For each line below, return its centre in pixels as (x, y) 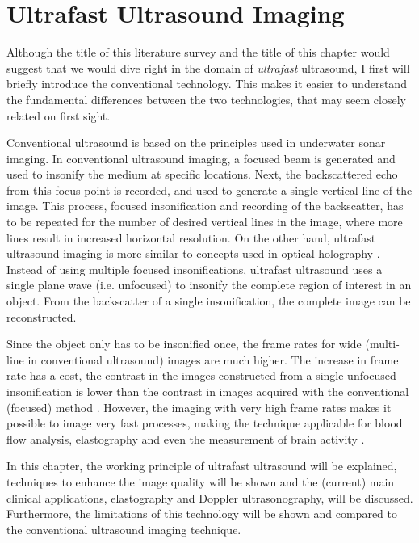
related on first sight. (59, 115)
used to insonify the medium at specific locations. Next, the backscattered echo (202, 174)
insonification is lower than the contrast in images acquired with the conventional (208, 391)
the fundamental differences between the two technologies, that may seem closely (206, 99)
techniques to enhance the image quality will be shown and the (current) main (201, 481)
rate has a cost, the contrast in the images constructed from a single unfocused (201, 375)
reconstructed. (42, 316)
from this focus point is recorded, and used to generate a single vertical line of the (209, 189)
